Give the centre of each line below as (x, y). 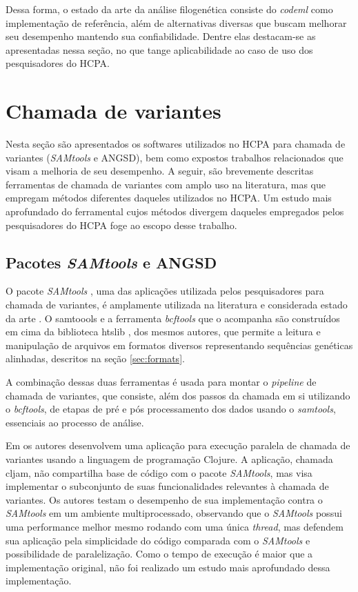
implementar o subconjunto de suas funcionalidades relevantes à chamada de (167, 486)
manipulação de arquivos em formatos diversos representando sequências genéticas (179, 345)
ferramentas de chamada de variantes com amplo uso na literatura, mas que (166, 184)
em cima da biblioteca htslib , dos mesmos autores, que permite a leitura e (163, 332)
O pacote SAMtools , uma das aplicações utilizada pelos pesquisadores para (165, 291)
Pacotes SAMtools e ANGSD (111, 262)
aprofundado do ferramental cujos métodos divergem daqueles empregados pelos (175, 211)
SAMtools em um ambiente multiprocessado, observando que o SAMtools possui (174, 513)
